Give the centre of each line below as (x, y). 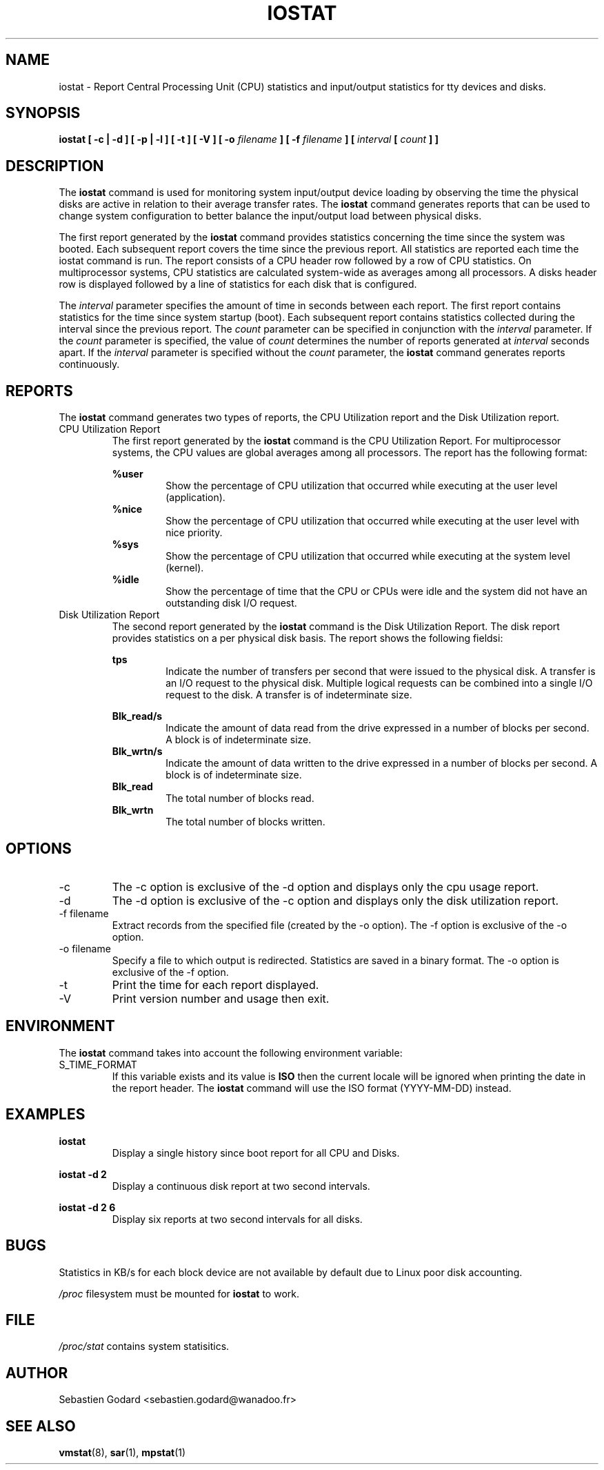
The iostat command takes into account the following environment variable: (231, 1052)
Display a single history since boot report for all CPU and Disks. (256, 1153)
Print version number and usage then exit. (221, 998)
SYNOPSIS (43, 113)
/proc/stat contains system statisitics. (144, 1346)
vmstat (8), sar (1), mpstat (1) (122, 1453)
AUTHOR (37, 1373)
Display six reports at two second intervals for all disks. (237, 1219)
